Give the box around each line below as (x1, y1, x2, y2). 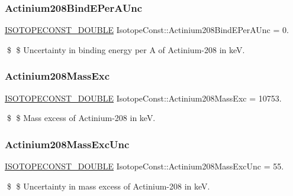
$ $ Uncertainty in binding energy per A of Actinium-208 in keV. (7, 43, 245, 55)
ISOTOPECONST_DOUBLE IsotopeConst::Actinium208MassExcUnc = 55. (5, 160, 284, 172)
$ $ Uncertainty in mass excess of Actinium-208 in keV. (7, 179, 210, 192)
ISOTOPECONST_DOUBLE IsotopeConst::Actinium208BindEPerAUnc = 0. (5, 24, 289, 36)
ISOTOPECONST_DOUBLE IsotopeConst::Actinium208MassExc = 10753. (5, 92, 282, 104)
